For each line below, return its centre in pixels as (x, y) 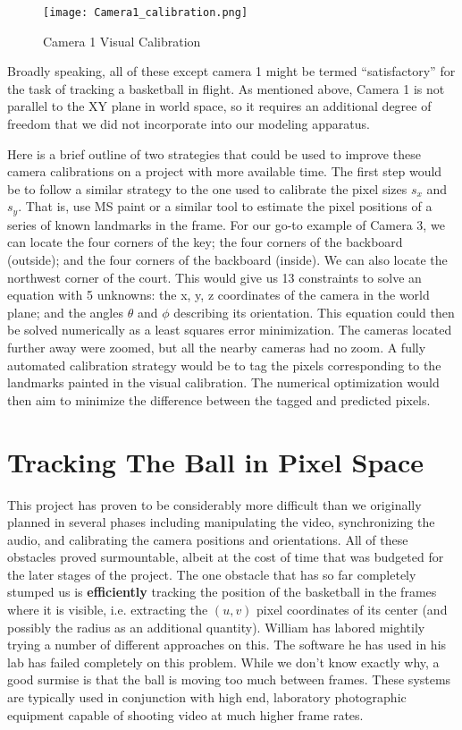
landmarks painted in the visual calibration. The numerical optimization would (223, 382)
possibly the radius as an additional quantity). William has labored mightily (216, 627)
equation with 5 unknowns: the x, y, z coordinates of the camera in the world (218, 295)
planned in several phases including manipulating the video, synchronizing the (221, 522)
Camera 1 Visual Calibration (122, 41)
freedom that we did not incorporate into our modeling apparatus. (189, 124)
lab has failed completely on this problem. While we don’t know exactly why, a (223, 662)
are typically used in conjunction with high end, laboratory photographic (207, 697)
